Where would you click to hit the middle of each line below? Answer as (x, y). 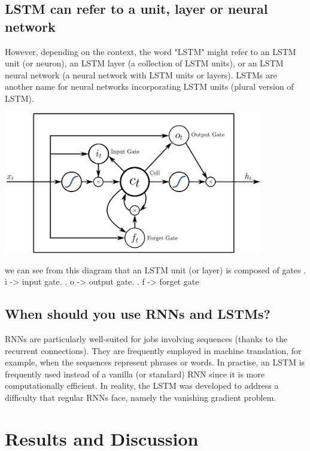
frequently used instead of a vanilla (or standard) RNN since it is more (135, 374)
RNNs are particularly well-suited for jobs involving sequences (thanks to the (146, 339)
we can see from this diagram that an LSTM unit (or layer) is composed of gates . (156, 269)
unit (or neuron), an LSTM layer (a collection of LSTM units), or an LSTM (144, 63)
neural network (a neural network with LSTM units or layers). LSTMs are (141, 74)
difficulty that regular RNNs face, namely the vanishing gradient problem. (141, 397)
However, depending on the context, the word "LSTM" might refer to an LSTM (151, 51)
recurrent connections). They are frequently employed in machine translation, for (153, 350)
